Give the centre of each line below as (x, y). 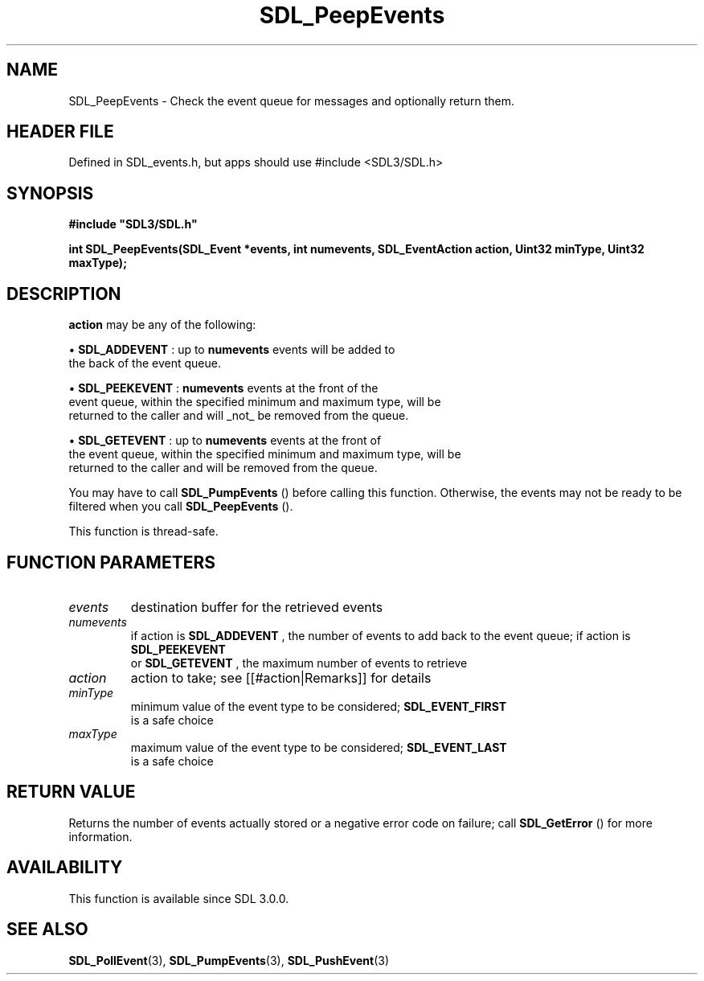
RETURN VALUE (71, 792)
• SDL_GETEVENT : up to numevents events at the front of (225, 441)
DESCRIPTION (64, 293)
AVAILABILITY (65, 868)
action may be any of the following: (162, 325)
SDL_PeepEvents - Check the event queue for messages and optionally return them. (292, 101)
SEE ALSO (47, 930)
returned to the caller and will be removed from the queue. (223, 468)
